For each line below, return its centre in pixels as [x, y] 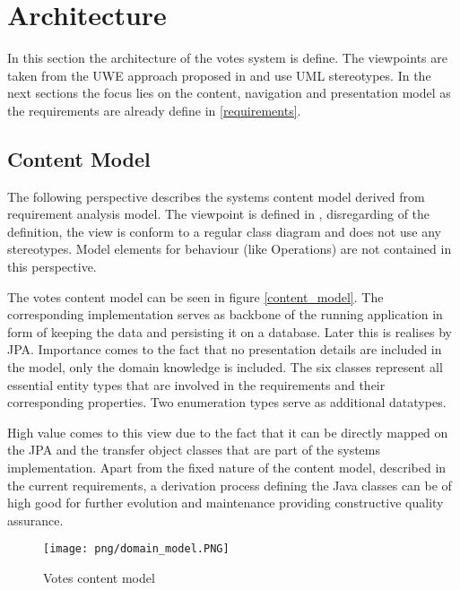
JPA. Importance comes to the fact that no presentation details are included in [225, 349]
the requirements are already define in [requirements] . [154, 110]
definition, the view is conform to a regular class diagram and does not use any [224, 231]
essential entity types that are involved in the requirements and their [196, 384]
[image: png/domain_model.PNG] [136, 549]
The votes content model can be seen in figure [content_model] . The [195, 296]
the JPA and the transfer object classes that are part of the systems [194, 450]
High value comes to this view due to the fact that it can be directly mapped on [228, 432]
